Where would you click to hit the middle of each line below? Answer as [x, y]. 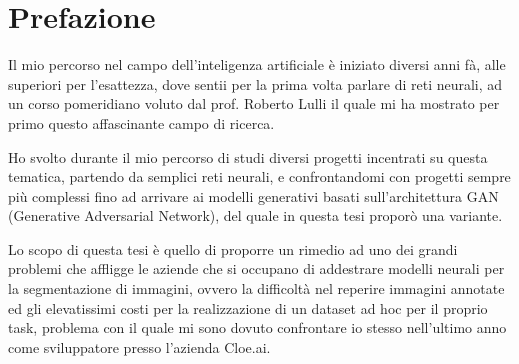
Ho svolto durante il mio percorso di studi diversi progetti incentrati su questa [248, 156]
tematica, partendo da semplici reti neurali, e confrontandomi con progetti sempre [259, 176]
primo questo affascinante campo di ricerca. [141, 122]
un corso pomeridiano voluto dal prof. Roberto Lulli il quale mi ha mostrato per [254, 103]
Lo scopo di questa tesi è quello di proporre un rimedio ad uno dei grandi [233, 248]
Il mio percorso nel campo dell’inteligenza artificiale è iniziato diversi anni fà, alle [257, 64]
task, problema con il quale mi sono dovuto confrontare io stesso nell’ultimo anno [257, 327]
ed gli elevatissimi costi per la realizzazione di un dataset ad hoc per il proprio [248, 307]
